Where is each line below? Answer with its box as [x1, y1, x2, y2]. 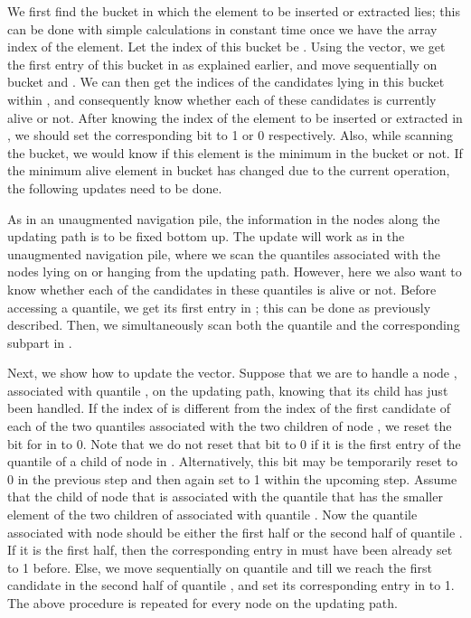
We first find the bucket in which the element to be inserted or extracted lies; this [7, 2, 460, 20]
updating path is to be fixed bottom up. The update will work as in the [7, 227, 405, 246]
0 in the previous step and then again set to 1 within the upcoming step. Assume [7, 469, 457, 488]
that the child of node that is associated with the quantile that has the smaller [7, 487, 443, 506]
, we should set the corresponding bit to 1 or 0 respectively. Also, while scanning [7, 126, 453, 145]
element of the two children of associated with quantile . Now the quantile [7, 505, 418, 524]
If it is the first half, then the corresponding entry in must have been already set [7, 540, 453, 559]
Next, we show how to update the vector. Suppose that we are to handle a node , [7, 363, 457, 382]
